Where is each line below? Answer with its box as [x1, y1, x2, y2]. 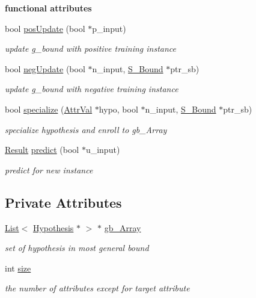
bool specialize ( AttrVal [5, 102, 93, 115]
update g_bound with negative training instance [5, 82, 178, 95]
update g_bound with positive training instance [5, 42, 177, 55]
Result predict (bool [5, 143, 79, 156]
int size [5, 261, 31, 274]
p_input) [92, 22, 126, 34]
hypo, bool [99, 102, 138, 115]
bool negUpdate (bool [5, 62, 85, 75]
